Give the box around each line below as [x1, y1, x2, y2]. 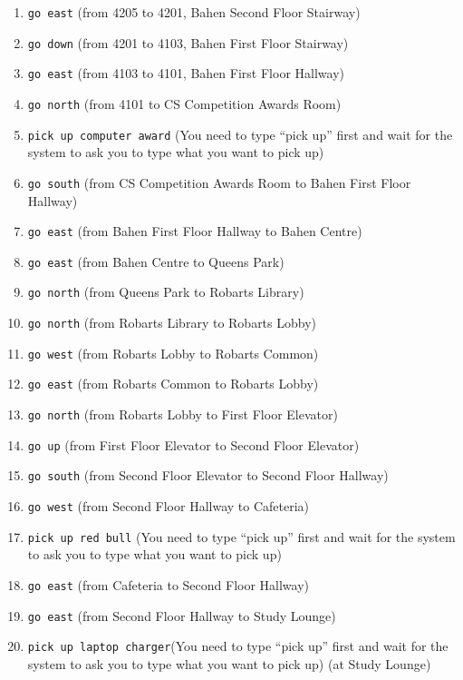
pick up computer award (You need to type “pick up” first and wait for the [27, 124, 453, 143]
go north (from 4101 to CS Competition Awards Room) [27, 94, 342, 113]
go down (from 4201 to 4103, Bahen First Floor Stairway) [27, 33, 349, 52]
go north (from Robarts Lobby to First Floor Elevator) [27, 405, 338, 424]
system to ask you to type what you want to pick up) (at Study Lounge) [27, 654, 431, 673]
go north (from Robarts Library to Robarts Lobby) [27, 313, 317, 332]
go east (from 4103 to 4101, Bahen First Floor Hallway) [27, 64, 344, 83]
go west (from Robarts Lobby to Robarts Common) [27, 343, 319, 362]
